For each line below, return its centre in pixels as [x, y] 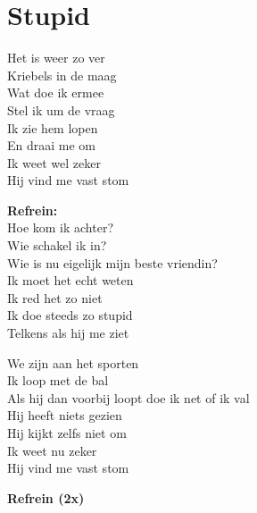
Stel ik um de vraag [61, 109]
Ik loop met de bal [58, 380]
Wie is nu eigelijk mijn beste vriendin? [112, 262]
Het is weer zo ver [56, 58]
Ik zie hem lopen [53, 127]
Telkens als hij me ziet [68, 333]
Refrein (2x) [46, 497]
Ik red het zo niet [55, 297]
